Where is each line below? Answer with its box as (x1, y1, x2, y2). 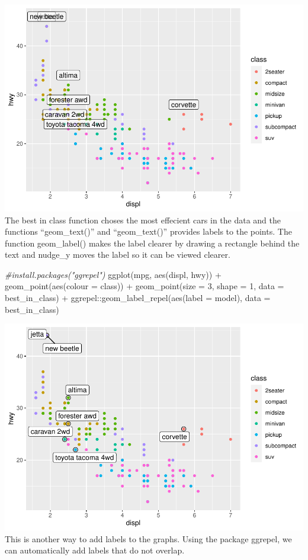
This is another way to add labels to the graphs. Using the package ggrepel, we (5, 532, 292, 545)
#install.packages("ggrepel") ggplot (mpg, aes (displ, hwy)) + (5, 268, 222, 280)
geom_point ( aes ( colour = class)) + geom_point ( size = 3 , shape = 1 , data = (5, 280, 284, 292)
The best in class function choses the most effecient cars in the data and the (5, 213, 281, 226)
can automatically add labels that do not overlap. (5, 544, 185, 556)
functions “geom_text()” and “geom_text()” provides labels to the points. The (5, 225, 292, 238)
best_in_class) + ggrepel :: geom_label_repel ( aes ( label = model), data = (5, 292, 271, 304)
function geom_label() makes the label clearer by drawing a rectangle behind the (5, 236, 300, 249)
